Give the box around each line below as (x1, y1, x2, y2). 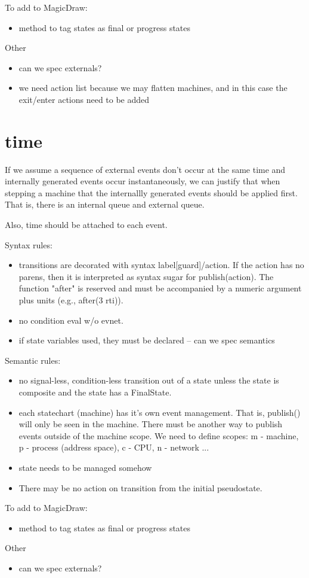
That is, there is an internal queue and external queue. (5, 198, 205, 211)
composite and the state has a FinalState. (18, 386, 172, 398)
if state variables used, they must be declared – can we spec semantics (18, 334, 275, 346)
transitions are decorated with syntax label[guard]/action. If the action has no (18, 258, 304, 271)
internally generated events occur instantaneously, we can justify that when (5, 175, 280, 187)
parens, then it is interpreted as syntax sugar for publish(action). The (18, 270, 274, 282)
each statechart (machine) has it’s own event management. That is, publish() (18, 406, 301, 418)
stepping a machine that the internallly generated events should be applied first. (5, 186, 298, 199)
